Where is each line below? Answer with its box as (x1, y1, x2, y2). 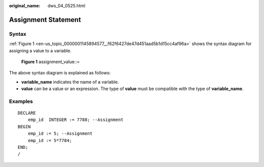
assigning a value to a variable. (9, 48, 72, 53)
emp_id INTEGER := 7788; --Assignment (27, 117, 124, 122)
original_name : (9, 3, 41, 8)
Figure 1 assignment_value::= (21, 59, 80, 65)
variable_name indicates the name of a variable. (21, 79, 119, 85)
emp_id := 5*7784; (27, 138, 72, 143)
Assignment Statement (9, 15, 81, 24)
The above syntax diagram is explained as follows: (9, 70, 111, 76)
